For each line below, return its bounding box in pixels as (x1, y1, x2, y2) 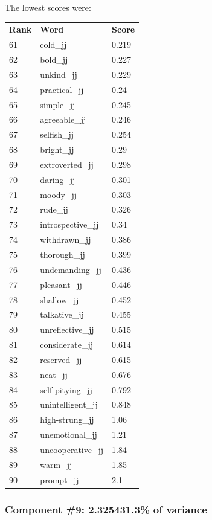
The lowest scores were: (5, 1, 91, 13)
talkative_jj (40, 308, 84, 321)
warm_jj (40, 458, 72, 470)
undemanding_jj (40, 263, 101, 275)
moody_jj (40, 188, 77, 201)
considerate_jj (40, 338, 93, 351)
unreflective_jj (40, 323, 94, 336)
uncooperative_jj (40, 443, 104, 455)
